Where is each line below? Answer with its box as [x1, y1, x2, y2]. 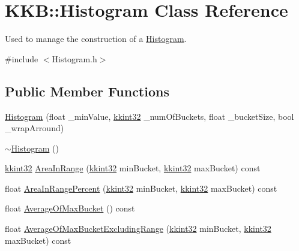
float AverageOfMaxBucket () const [5, 202, 135, 214]
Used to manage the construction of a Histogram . [5, 32, 187, 45]
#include [5, 52, 38, 65]
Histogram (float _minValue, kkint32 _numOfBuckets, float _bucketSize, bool [5, 110, 294, 122]
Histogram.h [52, 52, 97, 65]
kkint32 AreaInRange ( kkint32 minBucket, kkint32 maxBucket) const [5, 162, 261, 174]
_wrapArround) [5, 122, 64, 134]
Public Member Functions [5, 81, 169, 100]
